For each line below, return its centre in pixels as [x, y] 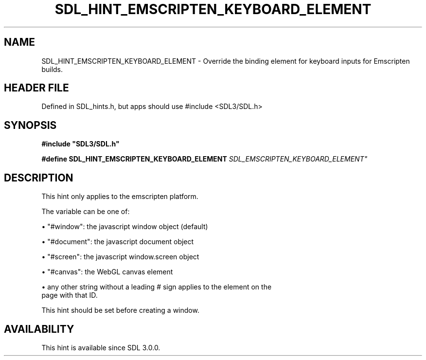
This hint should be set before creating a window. [120, 310]
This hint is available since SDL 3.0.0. [101, 347]
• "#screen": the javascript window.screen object [120, 257]
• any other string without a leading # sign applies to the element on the [157, 287]
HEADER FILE [36, 88]
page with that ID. [70, 295]
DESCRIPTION [39, 178]
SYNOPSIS [30, 125]
